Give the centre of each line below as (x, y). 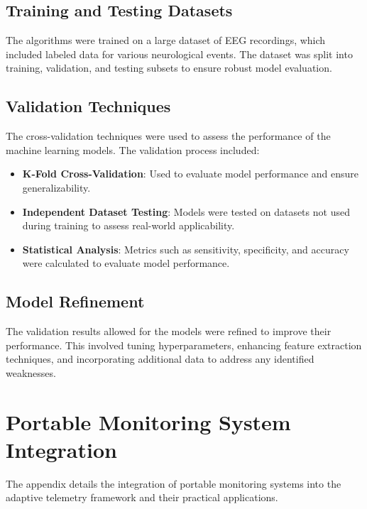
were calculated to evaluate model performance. (126, 263)
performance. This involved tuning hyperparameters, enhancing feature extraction (184, 345)
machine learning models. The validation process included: (133, 149)
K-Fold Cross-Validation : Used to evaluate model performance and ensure (191, 174)
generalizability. (56, 187)
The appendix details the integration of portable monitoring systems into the (174, 483)
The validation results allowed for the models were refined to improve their (169, 331)
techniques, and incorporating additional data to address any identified (160, 359)
